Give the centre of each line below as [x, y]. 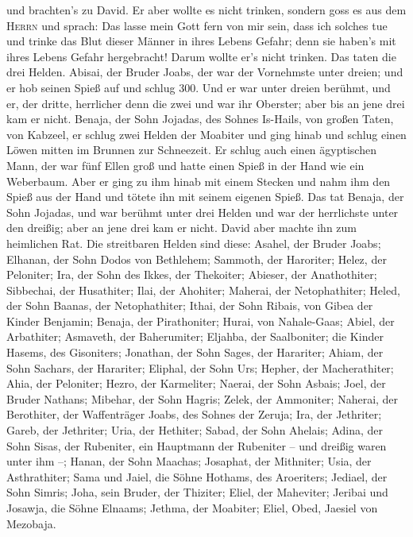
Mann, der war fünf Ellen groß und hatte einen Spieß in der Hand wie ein [185, 165]
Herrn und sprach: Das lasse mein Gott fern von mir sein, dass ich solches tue [197, 25]
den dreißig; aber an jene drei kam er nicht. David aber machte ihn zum [181, 228]
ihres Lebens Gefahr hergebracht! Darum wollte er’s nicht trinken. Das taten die [201, 56]
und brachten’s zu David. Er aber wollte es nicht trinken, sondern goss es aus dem [206, 10]
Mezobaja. [31, 523]
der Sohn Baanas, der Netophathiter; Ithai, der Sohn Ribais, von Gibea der [190, 305]
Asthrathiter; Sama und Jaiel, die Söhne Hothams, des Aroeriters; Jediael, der [197, 476]
